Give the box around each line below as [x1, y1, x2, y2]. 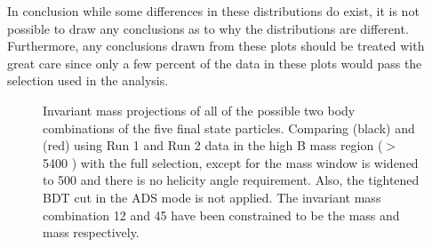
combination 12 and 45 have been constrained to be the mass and [43, 205, 400, 224]
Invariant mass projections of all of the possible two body [43, 100, 356, 119]
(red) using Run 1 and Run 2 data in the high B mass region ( [43, 136, 383, 155]
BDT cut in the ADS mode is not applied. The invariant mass [43, 187, 381, 206]
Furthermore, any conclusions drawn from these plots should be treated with [7, 36, 425, 55]
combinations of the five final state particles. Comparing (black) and [43, 118, 415, 137]
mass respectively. [43, 223, 140, 242]
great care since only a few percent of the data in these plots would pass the [7, 53, 422, 72]
